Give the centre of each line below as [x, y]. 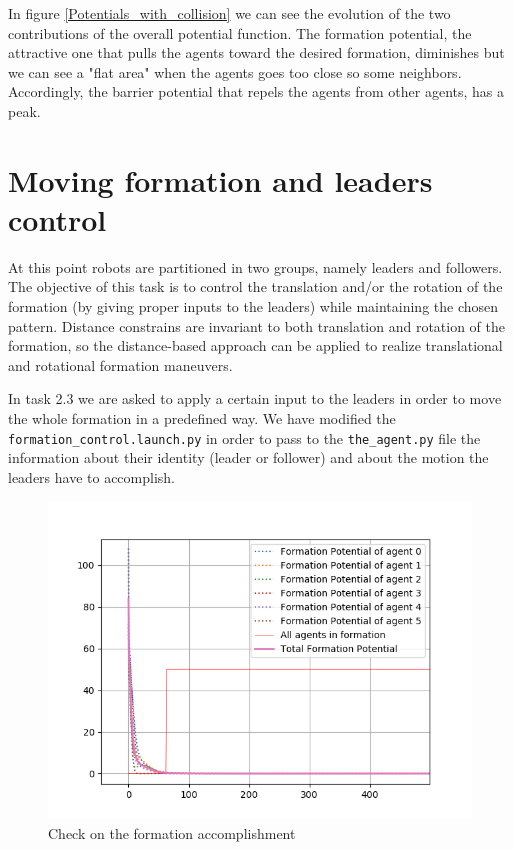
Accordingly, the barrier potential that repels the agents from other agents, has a [256, 91]
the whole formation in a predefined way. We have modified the [202, 418]
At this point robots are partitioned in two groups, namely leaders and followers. [255, 266]
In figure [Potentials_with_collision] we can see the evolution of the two [229, 13]
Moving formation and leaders [220, 179]
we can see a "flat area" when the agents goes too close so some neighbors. [235, 71]
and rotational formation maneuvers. [120, 364]
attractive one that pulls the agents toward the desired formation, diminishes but [256, 52]
